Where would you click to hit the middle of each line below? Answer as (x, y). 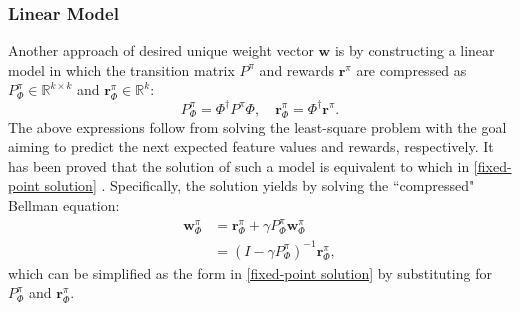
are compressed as (411, 69)
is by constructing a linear (414, 50)
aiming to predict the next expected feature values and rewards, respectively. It (251, 146)
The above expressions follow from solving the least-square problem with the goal (257, 126)
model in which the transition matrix (121, 69)
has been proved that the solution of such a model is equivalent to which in (239, 165)
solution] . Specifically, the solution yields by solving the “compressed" (259, 185)
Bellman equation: (64, 205)
